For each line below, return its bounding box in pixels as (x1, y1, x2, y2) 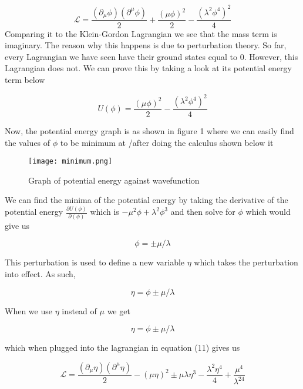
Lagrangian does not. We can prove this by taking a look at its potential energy (5, 62, 292, 74)
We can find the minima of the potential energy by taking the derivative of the (5, 194, 288, 206)
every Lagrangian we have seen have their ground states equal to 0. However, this (5, 50, 298, 62)
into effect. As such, (5, 268, 76, 280)
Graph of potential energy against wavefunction (28, 174, 200, 186)
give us (5, 219, 30, 231)
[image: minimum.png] (28, 157, 113, 166)
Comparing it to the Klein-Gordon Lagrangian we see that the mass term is (5, 27, 277, 39)
